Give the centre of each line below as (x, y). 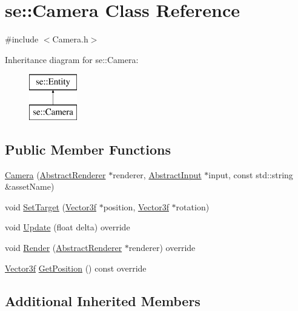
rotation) (193, 206)
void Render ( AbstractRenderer (64, 248)
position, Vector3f (136, 206)
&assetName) (30, 186)
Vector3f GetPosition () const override (76, 268)
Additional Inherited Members (103, 300)
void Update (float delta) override (68, 227)
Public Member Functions (88, 149)
